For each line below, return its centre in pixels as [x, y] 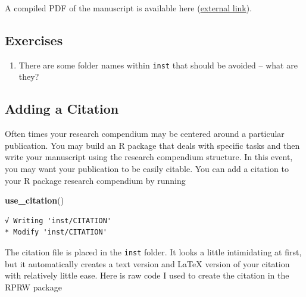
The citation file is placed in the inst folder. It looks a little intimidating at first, [153, 252]
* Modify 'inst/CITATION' [56, 232]
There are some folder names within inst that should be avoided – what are [158, 65]
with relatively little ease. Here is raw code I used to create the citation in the [147, 275]
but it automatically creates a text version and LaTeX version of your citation [147, 263]
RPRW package [33, 287]
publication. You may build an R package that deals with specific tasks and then [152, 145]
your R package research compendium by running [95, 180]
